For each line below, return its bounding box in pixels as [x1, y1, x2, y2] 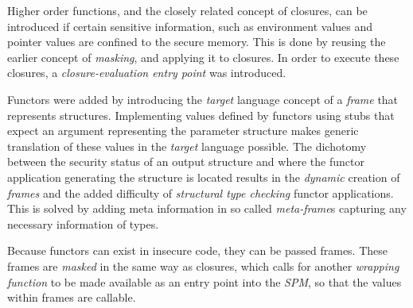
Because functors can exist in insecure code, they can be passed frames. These [7, 242, 388, 259]
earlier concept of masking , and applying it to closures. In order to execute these [7, 48, 399, 65]
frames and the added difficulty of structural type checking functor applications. [7, 184, 394, 201]
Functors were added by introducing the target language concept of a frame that [7, 90, 399, 107]
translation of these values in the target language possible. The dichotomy [7, 137, 367, 154]
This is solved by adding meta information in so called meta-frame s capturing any [7, 200, 407, 217]
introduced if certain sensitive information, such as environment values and [7, 17, 373, 34]
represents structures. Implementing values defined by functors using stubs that [7, 106, 395, 123]
